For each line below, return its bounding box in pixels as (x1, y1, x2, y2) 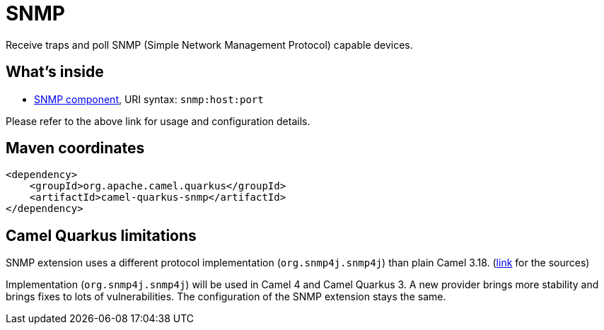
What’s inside (6, 63, 104, 81)
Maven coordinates (6, 139, 145, 158)
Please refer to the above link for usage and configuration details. (6, 114, 310, 127)
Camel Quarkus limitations (6, 226, 197, 244)
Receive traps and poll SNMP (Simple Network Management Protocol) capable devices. (6, 38, 413, 51)
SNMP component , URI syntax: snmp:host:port (34, 93, 264, 105)
